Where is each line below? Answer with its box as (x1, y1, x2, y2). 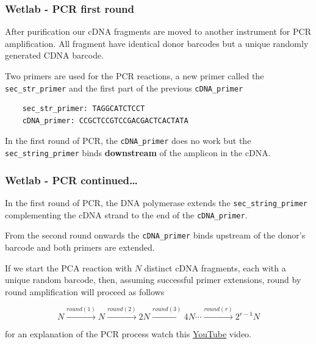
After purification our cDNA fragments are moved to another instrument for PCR (5, 25, 311, 38)
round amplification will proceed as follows (5, 285, 165, 298)
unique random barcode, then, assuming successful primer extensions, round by (5, 273, 301, 286)
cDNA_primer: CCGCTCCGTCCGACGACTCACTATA (22, 116, 189, 125)
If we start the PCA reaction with (5, 261, 132, 274)
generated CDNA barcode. (5, 49, 104, 62)
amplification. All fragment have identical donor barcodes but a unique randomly (5, 37, 309, 49)
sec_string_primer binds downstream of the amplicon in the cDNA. (5, 146, 271, 159)
